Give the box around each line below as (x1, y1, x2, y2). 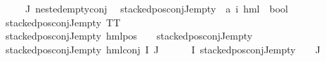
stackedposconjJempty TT (6, 15, 121, 29)
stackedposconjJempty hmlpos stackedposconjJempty (6, 28, 253, 43)
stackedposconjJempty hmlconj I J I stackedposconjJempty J (6, 42, 320, 56)
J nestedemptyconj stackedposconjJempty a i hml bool (25, 1, 288, 15)
